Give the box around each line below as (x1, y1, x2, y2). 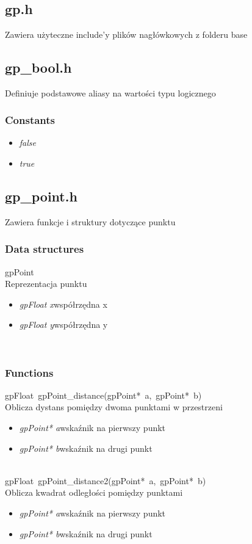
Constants (5, 112, 56, 128)
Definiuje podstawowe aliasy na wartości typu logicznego (5, 86, 216, 99)
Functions (5, 364, 54, 380)
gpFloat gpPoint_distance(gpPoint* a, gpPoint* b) (5, 388, 202, 401)
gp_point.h (5, 186, 77, 205)
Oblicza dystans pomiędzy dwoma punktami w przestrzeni (5, 401, 223, 413)
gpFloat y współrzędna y (19, 318, 108, 331)
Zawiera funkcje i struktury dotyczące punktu (5, 215, 176, 228)
